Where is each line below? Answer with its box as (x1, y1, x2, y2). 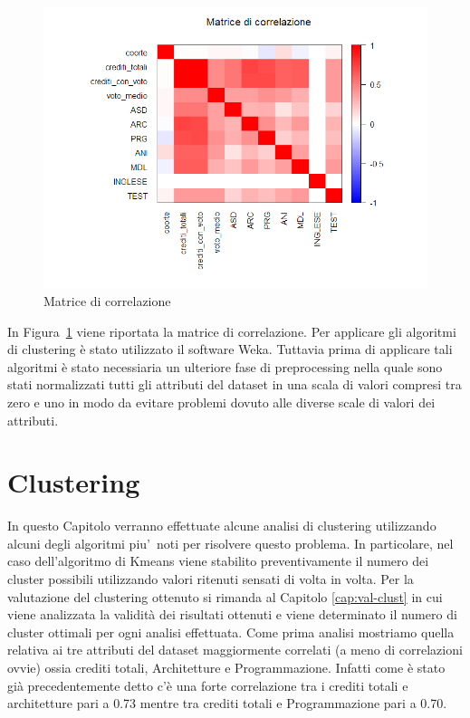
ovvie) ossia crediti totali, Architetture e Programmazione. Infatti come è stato (7, 657, 446, 676)
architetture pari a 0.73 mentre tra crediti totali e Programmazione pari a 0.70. (7, 694, 447, 713)
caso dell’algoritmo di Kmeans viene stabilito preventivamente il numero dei (7, 551, 429, 570)
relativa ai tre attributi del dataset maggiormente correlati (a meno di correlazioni (7, 640, 463, 659)
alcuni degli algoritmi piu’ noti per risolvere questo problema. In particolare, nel (7, 533, 454, 552)
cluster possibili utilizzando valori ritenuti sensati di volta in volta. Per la (7, 570, 414, 588)
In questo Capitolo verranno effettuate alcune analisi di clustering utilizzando (7, 516, 436, 535)
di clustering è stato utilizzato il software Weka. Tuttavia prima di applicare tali (7, 340, 453, 359)
